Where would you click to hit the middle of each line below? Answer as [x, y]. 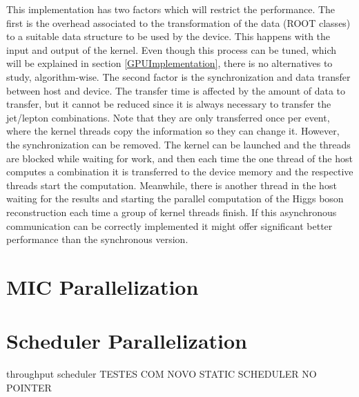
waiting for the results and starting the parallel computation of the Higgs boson [175, 198]
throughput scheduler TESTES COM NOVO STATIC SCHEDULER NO [162, 374]
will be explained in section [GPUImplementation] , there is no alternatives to [169, 63]
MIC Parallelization [103, 286]
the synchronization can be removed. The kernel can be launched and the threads [178, 144]
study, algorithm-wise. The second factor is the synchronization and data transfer [178, 76]
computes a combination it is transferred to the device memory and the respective [180, 172]
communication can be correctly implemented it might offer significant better [169, 225]
